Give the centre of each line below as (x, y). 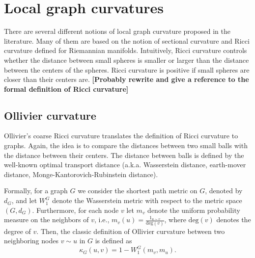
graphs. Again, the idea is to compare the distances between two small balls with (126, 145)
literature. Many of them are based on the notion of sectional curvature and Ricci (127, 40)
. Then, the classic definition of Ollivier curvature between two (131, 231)
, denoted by (224, 191)
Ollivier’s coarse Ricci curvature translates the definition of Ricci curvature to (121, 136)
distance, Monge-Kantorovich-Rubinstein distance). (81, 174)
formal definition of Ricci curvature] (66, 89)
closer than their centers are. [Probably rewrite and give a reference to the (127, 79)
